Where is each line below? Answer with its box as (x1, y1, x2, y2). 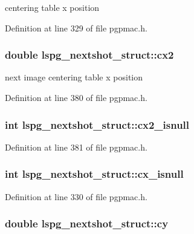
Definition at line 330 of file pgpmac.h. (5, 190, 147, 203)
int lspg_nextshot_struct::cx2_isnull (5, 117, 190, 132)
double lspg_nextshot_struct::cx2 (5, 47, 174, 62)
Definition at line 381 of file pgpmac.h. (5, 140, 147, 153)
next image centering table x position (5, 71, 143, 83)
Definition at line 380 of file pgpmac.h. (5, 91, 147, 103)
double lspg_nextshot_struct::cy (5, 216, 169, 231)
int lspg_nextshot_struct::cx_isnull (5, 166, 184, 181)
